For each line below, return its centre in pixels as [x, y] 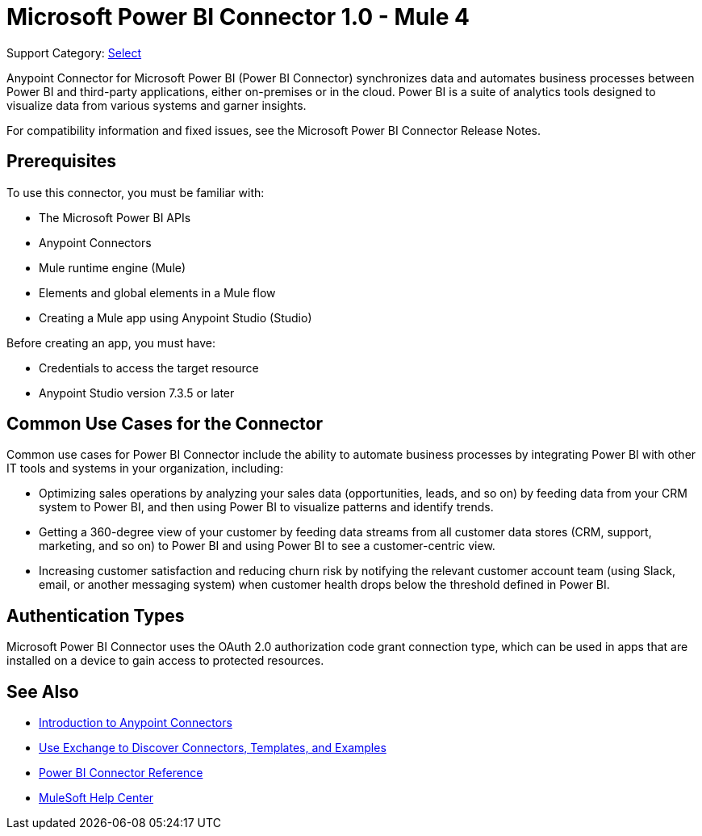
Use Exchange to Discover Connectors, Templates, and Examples [213, 748]
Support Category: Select [74, 53]
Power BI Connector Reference [121, 773]
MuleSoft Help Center [96, 798]
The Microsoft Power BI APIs [115, 217]
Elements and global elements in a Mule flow [157, 292]
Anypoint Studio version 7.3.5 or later [137, 393]
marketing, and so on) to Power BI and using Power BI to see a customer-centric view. [267, 546]
